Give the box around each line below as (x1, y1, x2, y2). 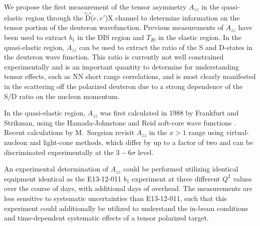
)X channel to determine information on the (105, 12, 240, 22)
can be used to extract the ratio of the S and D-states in (79, 41, 252, 52)
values (233, 173, 252, 183)
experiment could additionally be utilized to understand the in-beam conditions (4, 202, 248, 213)
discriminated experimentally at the (4, 146, 114, 157)
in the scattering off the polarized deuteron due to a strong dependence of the (4, 80, 243, 91)
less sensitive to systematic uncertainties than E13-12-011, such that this (4, 192, 227, 203)
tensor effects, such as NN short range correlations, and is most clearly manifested (4, 71, 256, 81)
